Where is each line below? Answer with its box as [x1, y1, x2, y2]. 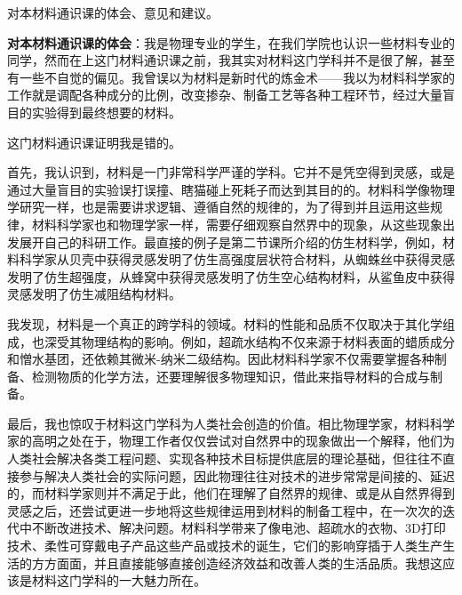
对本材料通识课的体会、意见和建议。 [7, 4, 219, 21]
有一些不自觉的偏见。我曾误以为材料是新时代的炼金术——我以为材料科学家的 [7, 68, 455, 86]
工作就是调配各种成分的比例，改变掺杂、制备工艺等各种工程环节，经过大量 [7, 85, 442, 104]
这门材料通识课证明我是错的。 [7, 133, 181, 151]
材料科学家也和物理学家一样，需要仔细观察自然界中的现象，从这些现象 [31, 214, 442, 233]
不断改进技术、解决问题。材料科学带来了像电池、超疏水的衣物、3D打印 [31, 519, 446, 537]
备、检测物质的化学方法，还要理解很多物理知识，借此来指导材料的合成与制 [7, 366, 442, 385]
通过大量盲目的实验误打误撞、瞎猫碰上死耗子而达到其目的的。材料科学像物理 [7, 180, 455, 198]
